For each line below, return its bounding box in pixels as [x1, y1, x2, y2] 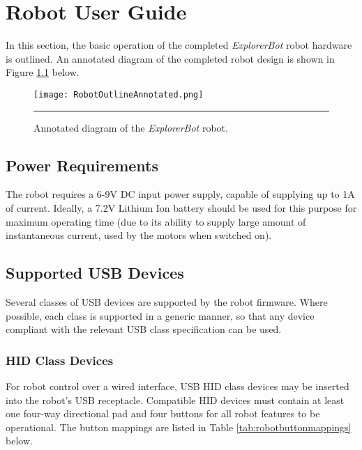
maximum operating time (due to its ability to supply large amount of [6, 214, 306, 228]
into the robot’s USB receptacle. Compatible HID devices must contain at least [6, 392, 345, 407]
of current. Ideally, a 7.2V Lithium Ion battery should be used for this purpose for [6, 200, 357, 215]
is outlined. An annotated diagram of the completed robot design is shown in [6, 51, 335, 65]
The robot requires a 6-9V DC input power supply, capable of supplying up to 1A [6, 187, 355, 201]
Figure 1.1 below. [6, 65, 80, 79]
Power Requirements [6, 154, 159, 176]
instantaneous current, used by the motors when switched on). [6, 228, 272, 242]
